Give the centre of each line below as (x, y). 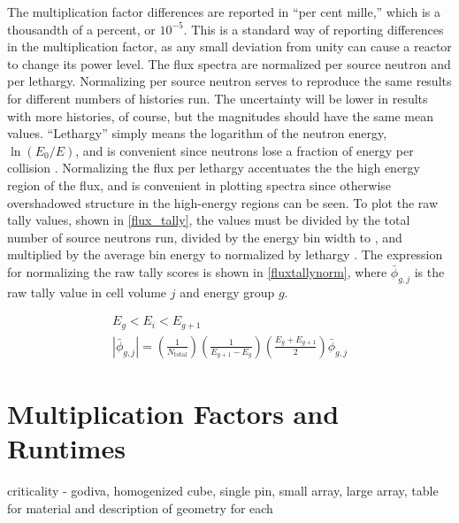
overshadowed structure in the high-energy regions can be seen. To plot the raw (223, 202)
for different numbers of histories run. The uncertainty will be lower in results (218, 98)
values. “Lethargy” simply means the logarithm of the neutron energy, (197, 133)
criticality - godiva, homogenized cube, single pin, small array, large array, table (223, 491)
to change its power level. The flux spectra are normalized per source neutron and (229, 63)
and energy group (227, 292)
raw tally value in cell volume (87, 292)
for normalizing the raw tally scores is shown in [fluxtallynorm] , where (197, 271)
